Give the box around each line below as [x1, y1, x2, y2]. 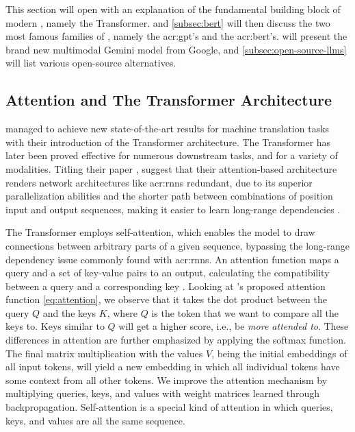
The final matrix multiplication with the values [5, 346, 203, 360]
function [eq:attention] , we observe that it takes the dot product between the [5, 292, 328, 307]
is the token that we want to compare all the [151, 305, 339, 320]
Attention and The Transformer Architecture [5, 89, 332, 110]
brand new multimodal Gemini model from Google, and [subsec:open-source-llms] [5, 42, 347, 56]
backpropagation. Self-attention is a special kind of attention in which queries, [5, 400, 333, 414]
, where [107, 305, 138, 320]
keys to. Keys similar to [5, 319, 105, 333]
